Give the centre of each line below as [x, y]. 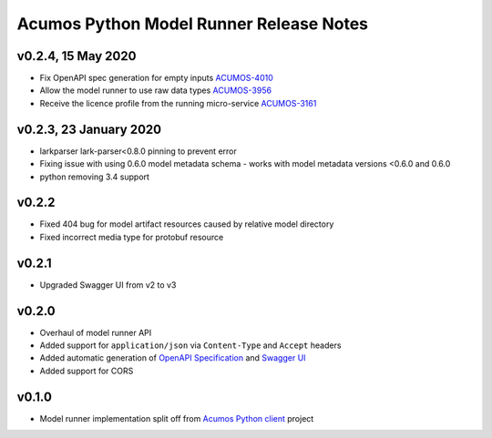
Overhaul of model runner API [96, 332]
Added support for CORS [87, 371]
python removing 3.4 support [95, 177]
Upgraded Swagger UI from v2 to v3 [108, 285]
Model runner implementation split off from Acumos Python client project [177, 418]
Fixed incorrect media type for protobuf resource [132, 237]
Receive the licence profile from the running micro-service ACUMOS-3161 [178, 103]
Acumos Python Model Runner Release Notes [193, 24]
